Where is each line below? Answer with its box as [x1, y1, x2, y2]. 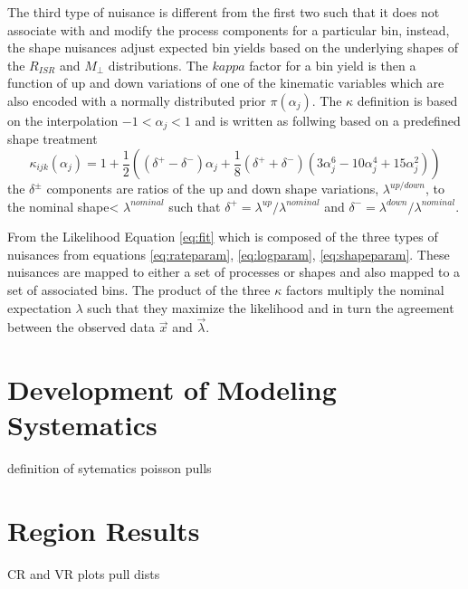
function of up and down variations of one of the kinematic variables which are [7, 73, 444, 92]
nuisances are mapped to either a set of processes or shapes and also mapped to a [7, 262, 461, 281]
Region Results [7, 512, 200, 549]
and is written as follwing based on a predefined [195, 110, 461, 129]
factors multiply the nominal [285, 280, 444, 299]
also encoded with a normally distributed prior [7, 90, 266, 109]
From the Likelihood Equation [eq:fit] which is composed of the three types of [7, 227, 438, 246]
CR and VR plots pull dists [7, 565, 160, 584]
